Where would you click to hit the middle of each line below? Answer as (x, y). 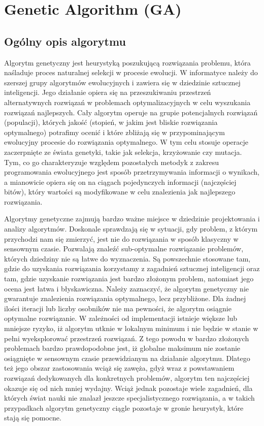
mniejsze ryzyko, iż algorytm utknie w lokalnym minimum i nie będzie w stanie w (131, 328)
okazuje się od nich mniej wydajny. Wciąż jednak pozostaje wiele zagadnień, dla (128, 388)
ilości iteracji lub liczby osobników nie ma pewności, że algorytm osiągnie (118, 308)
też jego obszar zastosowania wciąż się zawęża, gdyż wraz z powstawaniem (119, 368)
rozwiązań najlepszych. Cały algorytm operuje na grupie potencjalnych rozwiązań (131, 112)
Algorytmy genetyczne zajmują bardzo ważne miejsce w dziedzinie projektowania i (132, 219)
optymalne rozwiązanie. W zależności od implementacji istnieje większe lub (121, 318)
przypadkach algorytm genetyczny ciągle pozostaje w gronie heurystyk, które (124, 407)
